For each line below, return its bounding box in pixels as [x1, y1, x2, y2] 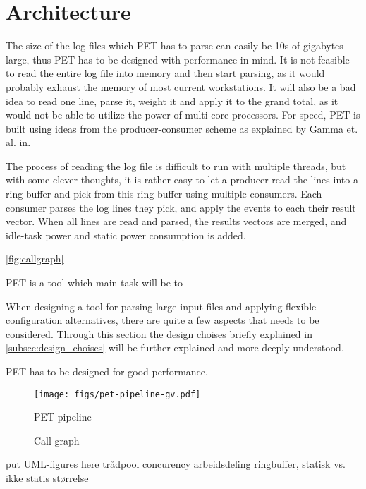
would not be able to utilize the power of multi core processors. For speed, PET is [6, 107, 360, 122]
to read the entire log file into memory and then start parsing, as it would [6, 66, 325, 80]
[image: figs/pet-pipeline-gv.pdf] [34, 389, 201, 399]
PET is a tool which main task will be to [6, 275, 183, 290]
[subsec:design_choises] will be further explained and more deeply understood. [6, 340, 344, 355]
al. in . [6, 135, 31, 150]
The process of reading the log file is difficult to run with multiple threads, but [6, 158, 346, 173]
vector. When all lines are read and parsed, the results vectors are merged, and [6, 214, 347, 229]
